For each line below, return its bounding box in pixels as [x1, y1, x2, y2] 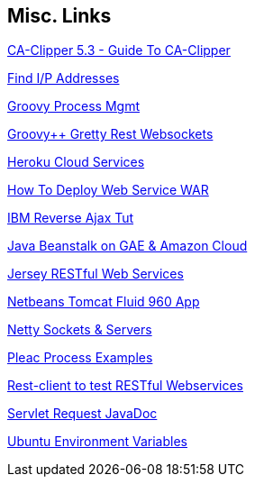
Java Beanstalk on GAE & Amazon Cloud [7, 238, 248, 254]
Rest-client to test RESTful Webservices [7, 378, 243, 394]
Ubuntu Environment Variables [7, 434, 187, 450]
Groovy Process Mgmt [7, 98, 140, 114]
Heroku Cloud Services [7, 154, 145, 170]
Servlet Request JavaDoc [7, 406, 158, 422]
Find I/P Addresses [7, 70, 120, 87]
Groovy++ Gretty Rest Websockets [7, 126, 214, 142]
